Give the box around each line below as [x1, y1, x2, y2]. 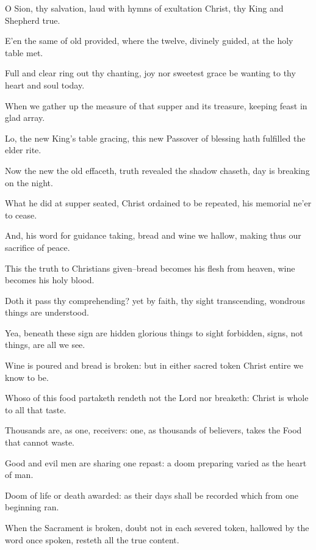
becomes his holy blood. [5, 273, 95, 286]
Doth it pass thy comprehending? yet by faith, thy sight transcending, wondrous [5, 294, 305, 306]
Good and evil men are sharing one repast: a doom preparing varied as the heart [5, 456, 307, 469]
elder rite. [5, 143, 41, 156]
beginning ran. [5, 501, 59, 513]
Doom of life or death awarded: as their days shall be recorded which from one [5, 488, 298, 501]
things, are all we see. [5, 338, 85, 351]
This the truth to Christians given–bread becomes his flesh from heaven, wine [5, 261, 295, 274]
